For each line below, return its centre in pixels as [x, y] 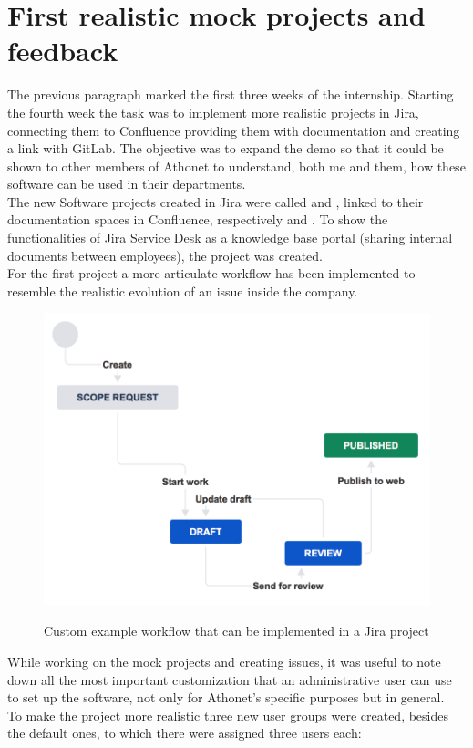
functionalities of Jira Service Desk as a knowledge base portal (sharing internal [230, 238]
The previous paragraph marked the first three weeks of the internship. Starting [231, 94]
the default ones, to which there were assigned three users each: [185, 733]
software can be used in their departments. [127, 184]
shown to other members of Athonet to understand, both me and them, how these [236, 166]
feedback [63, 51]
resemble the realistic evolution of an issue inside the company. [183, 291]
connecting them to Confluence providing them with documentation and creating [234, 130]
